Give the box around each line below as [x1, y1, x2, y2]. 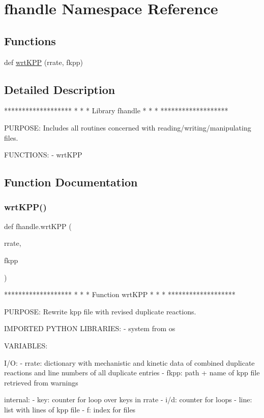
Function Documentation [4, 174, 138, 190]
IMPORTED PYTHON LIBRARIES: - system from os [4, 323, 175, 334]
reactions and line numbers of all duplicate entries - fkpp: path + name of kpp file [4, 367, 260, 378]
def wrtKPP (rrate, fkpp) [4, 56, 83, 67]
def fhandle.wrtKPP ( [4, 220, 72, 231]
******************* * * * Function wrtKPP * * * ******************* [4, 289, 236, 300]
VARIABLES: [4, 340, 48, 350]
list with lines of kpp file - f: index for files [4, 404, 136, 414]
